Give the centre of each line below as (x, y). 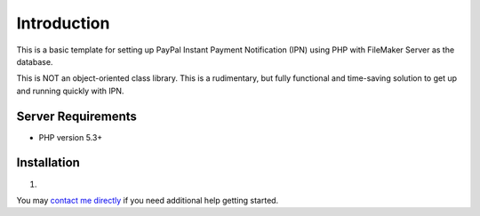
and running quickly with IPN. (70, 91)
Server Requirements (77, 116)
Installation (48, 163)
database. (35, 61)
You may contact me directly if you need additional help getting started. (148, 200)
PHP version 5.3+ (71, 137)
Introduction (63, 23)
